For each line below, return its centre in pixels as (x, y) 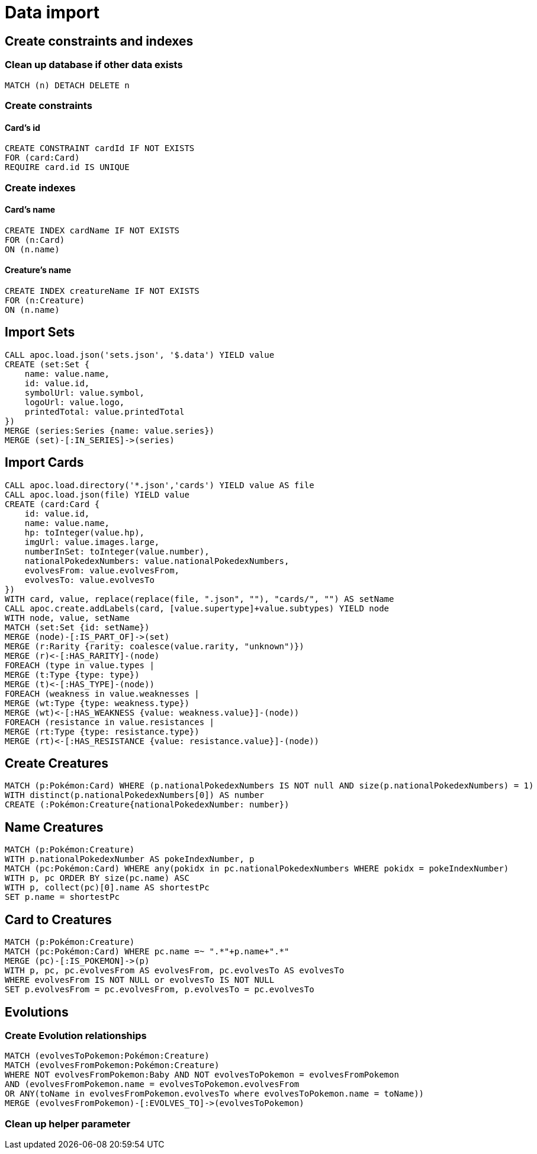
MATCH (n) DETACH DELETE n (67, 85)
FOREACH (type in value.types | (80, 665)
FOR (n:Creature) (45, 300)
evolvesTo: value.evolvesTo (89, 580)
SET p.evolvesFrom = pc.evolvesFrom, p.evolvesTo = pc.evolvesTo (160, 990)
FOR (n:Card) (35, 240)
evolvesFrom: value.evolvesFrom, (102, 570)
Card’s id (22, 127)
